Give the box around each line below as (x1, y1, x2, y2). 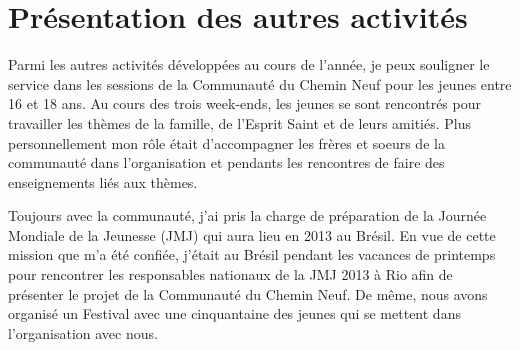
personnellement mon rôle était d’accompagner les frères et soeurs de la (8, 132, 445, 153)
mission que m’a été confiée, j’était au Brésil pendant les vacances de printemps (8, 244, 496, 265)
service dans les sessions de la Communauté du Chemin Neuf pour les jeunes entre (8, 73, 512, 94)
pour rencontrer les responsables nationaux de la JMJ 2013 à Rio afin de (8, 264, 453, 285)
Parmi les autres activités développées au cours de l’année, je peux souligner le (8, 54, 490, 75)
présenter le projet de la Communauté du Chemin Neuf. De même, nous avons (8, 283, 488, 304)
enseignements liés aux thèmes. (8, 171, 198, 192)
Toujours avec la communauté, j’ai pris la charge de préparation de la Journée (8, 205, 487, 226)
